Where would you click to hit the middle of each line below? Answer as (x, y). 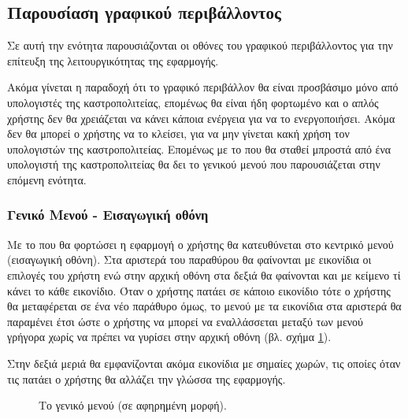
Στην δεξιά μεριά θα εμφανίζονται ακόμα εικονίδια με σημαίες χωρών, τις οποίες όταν (204, 363)
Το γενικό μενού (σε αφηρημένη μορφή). (133, 405)
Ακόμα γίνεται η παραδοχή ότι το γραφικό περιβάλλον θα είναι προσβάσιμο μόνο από (203, 87)
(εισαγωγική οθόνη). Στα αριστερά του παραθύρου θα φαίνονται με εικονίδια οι (189, 260)
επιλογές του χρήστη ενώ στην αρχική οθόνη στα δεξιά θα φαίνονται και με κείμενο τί (204, 274)
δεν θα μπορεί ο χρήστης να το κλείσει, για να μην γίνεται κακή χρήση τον (178, 133)
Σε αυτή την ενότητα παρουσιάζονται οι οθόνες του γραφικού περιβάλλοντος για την (200, 45)
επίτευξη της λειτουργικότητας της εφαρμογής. (113, 60)
